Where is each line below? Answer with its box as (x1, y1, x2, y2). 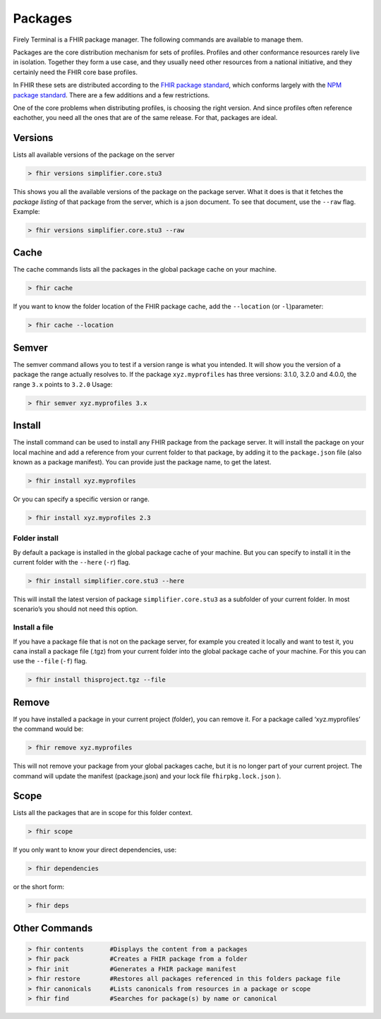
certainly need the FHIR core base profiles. (13, 68, 138, 76)
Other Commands (13, 922, 93, 934)
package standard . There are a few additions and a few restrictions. (13, 90, 210, 99)
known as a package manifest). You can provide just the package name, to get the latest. (13, 457, 272, 466)
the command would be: (13, 725, 84, 733)
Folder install (13, 533, 59, 543)
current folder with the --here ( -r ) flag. (13, 558, 131, 566)
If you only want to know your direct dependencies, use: (13, 845, 177, 854)
